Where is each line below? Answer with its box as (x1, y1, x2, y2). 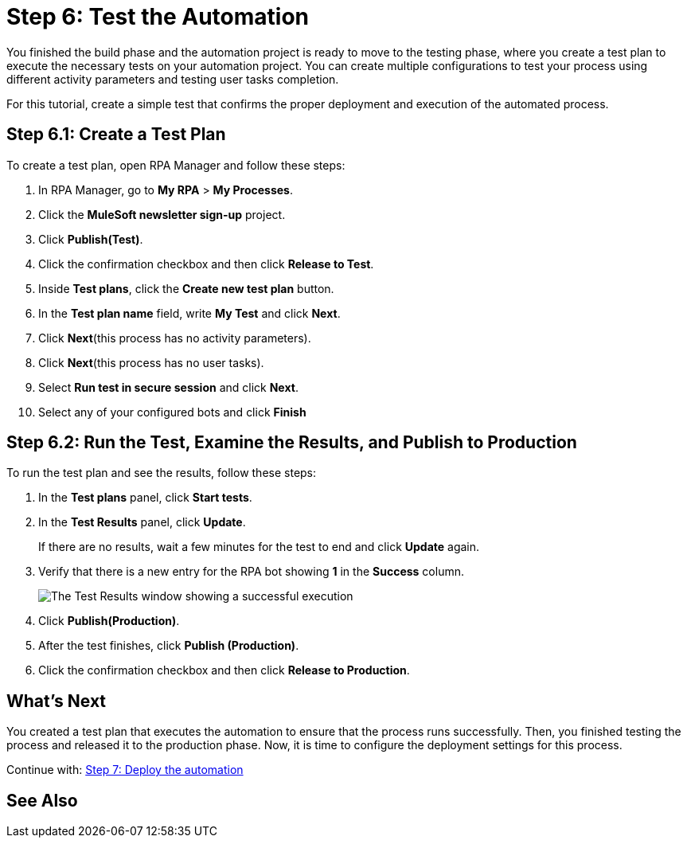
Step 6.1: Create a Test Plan (6, 124, 226, 145)
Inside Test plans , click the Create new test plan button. (38, 281, 334, 295)
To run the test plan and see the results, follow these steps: (6, 466, 317, 480)
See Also (6, 790, 78, 811)
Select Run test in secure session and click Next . (38, 380, 299, 394)
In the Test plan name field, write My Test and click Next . (38, 306, 341, 320)
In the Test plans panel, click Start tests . (38, 490, 252, 505)
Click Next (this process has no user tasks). (38, 355, 264, 369)
